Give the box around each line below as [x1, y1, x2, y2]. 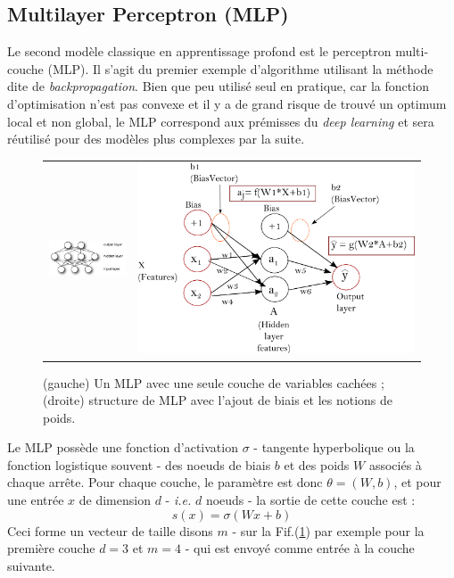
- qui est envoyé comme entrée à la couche [185, 539, 415, 557]
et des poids [284, 455, 350, 474]
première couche [7, 539, 95, 557]
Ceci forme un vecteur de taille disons [7, 521, 213, 540]
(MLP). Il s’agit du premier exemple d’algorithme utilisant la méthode [47, 59, 433, 78]
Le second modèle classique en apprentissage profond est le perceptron [7, 42, 392, 61]
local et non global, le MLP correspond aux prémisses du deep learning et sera [7, 111, 434, 130]
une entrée [7, 491, 64, 509]
